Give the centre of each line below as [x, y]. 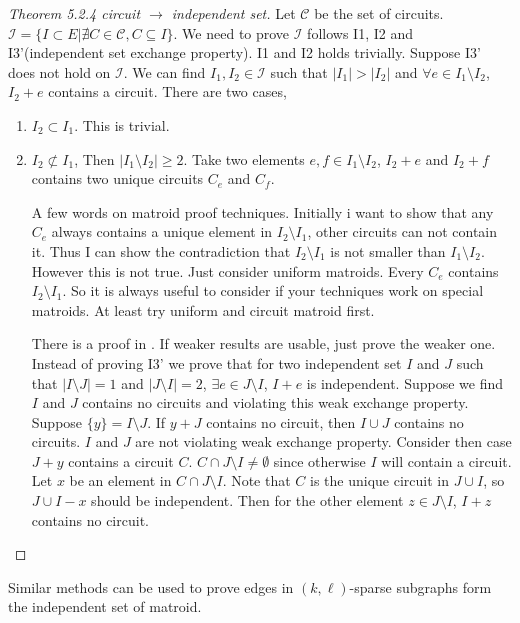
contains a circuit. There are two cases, [167, 91]
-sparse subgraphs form [420, 586]
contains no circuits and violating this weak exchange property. [275, 402]
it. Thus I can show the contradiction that [161, 250]
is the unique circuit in [379, 480]
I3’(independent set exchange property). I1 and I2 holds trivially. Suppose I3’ [244, 52]
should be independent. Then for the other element [247, 500]
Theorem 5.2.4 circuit [74, 13]
